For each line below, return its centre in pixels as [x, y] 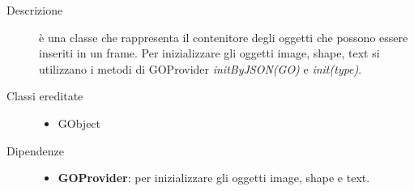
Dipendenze [35, 150]
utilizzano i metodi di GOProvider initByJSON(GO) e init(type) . [201, 68]
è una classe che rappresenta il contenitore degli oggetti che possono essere [224, 37]
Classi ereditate [45, 96]
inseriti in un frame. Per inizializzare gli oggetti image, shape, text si [209, 53]
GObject [79, 123]
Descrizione [35, 10]
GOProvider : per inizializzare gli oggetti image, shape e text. [214, 178]
